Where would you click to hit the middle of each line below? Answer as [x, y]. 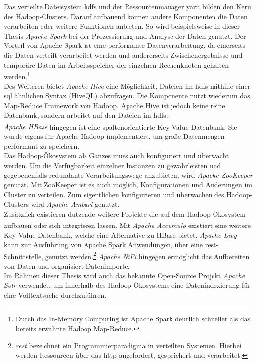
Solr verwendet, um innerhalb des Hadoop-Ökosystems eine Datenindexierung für [127, 285]
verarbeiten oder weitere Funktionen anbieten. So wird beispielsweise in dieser [122, 26]
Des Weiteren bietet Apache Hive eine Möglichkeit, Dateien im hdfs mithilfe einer [127, 86]
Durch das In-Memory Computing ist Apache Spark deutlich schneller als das [133, 319]
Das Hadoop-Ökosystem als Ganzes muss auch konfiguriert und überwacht [117, 156]
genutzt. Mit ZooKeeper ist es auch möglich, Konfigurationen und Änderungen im [128, 184]
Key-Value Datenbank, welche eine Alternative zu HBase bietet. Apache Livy [120, 235]
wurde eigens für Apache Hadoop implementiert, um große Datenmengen [114, 136]
